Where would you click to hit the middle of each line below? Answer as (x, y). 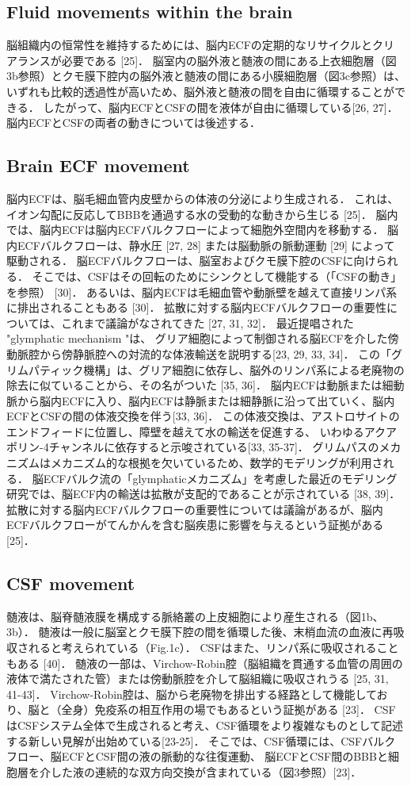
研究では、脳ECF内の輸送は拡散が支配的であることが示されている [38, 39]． (204, 494)
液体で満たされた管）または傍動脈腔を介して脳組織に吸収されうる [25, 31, (198, 679)
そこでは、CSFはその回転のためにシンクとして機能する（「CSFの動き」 (217, 276)
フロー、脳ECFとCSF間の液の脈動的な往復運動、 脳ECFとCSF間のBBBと (197, 756)
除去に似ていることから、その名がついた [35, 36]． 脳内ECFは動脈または (194, 385)
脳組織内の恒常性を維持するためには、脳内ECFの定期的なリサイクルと (190, 45)
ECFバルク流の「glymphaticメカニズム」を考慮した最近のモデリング (220, 478)
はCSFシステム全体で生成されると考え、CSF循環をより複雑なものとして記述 (205, 725)
